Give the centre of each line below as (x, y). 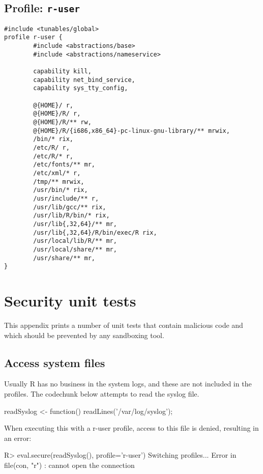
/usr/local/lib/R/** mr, (75, 241)
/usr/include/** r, (66, 198)
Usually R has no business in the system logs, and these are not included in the (128, 384)
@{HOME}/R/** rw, (62, 122)
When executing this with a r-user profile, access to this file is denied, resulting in (131, 428)
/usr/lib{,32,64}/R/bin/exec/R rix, (95, 232)
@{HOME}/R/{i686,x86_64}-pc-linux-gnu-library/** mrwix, (131, 131)
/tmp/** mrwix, (59, 182)
